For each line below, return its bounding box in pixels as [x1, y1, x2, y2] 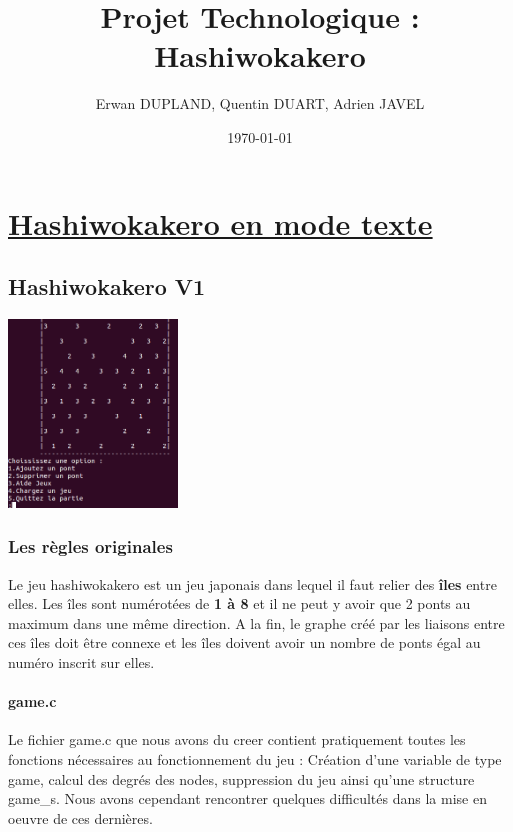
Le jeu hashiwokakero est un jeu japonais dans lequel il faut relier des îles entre [8, 573, 497, 594]
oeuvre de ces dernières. [8, 807, 153, 828]
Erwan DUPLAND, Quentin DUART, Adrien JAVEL [95, 93, 425, 114]
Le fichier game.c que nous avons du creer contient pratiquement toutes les [8, 729, 466, 750]
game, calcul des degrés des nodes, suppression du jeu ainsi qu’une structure [8, 768, 475, 789]
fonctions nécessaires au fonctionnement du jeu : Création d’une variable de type [8, 749, 502, 770]
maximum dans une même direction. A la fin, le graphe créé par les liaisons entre [8, 612, 505, 633]
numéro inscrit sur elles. [8, 652, 155, 673]
